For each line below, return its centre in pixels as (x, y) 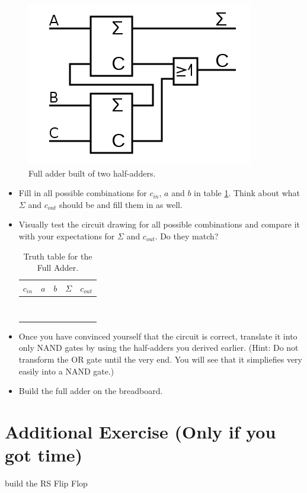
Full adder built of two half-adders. (92, 173)
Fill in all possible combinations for (83, 193)
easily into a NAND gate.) (66, 371)
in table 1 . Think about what (247, 193)
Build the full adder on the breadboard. (91, 391)
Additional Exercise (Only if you (140, 431)
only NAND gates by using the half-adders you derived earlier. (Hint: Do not (159, 348)
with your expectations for (67, 236)
